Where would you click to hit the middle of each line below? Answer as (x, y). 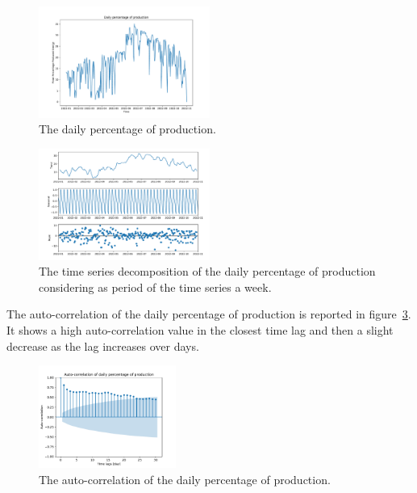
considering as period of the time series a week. (155, 287)
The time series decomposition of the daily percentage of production (207, 271)
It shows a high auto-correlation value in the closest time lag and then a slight (200, 329)
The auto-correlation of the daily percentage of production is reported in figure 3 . (209, 314)
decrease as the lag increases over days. (103, 346)
